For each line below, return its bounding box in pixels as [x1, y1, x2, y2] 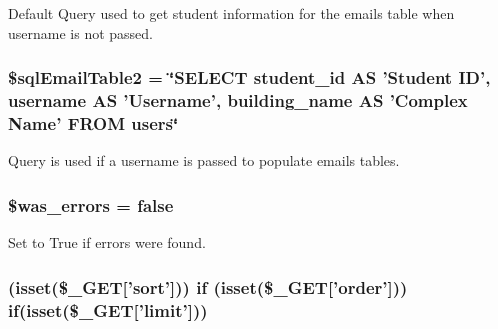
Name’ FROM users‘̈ [8, 110, 179, 135]
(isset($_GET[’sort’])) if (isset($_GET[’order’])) [8, 274, 408, 299]
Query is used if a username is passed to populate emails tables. [8, 150, 400, 171]
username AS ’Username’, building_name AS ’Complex [8, 88, 468, 113]
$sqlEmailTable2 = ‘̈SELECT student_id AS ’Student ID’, [8, 65, 491, 90]
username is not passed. [8, 22, 153, 43]
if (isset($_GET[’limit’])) [8, 297, 208, 322]
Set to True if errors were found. [8, 232, 206, 253]
